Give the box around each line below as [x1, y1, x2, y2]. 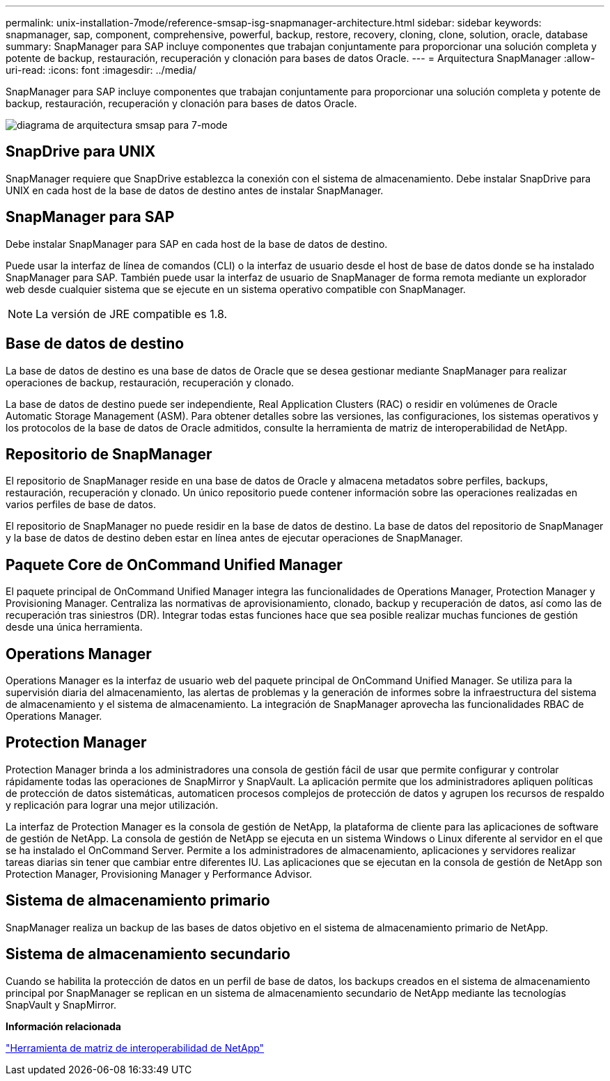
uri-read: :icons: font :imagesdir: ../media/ [6, 64, 196, 76]
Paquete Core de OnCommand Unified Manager [6, 555, 343, 574]
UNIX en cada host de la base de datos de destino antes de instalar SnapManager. [6, 184, 384, 196]
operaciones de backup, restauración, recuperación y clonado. [6, 376, 295, 388]
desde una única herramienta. [6, 621, 143, 633]
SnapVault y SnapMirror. [6, 998, 117, 1011]
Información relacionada [6, 1020, 121, 1032]
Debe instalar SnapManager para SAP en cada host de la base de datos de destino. [6, 237, 388, 250]
